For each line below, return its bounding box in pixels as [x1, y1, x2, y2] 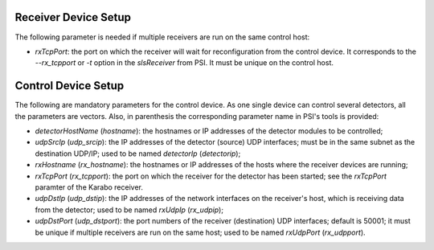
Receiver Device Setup [14, 10, 132, 24]
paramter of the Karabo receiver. [35, 182, 144, 192]
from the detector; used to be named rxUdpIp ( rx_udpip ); [35, 205, 224, 215]
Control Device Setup [14, 79, 125, 92]
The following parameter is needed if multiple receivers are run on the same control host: [14, 32, 310, 42]
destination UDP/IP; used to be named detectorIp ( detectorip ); [35, 149, 241, 158]
